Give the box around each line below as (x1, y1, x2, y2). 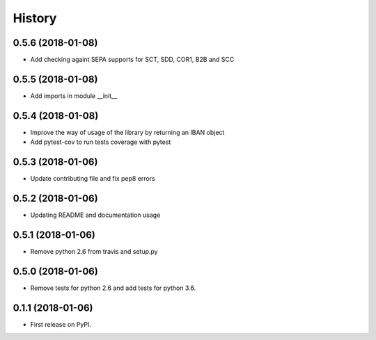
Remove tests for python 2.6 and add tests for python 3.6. (30, 284, 196, 292)
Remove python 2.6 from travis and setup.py (30, 247, 158, 255)
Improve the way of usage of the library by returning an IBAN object (30, 128, 225, 136)
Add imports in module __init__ (30, 91, 118, 100)
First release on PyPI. (30, 320, 92, 328)
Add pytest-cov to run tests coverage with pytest (30, 138, 171, 146)
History (13, 10, 57, 26)
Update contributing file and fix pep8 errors (30, 175, 156, 183)
